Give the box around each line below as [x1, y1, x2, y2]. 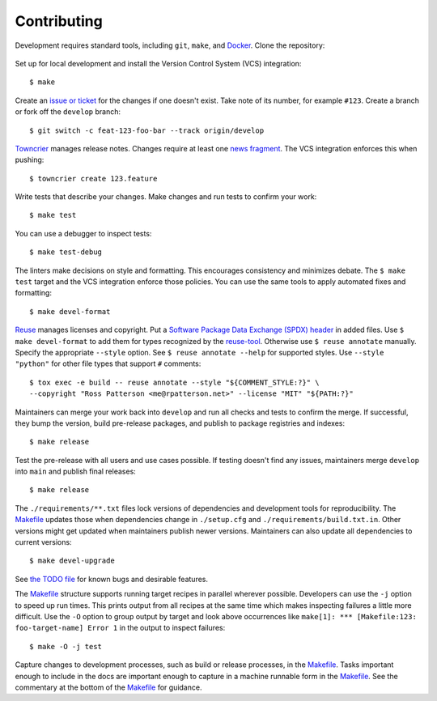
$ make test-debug [29, 248, 103, 257]
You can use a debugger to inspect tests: [15, 228, 152, 238]
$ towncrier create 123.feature [29, 174, 158, 183]
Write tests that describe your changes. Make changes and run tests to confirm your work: [15, 192, 317, 202]
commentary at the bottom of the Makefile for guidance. [15, 682, 202, 692]
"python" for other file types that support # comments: [15, 359, 202, 368]
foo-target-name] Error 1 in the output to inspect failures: [15, 623, 226, 633]
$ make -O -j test [29, 642, 103, 651]
